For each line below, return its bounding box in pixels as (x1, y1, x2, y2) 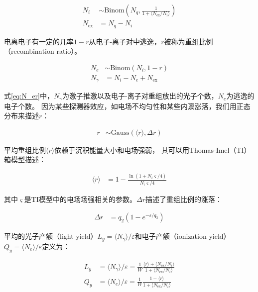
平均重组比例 (4, 144, 46, 155)
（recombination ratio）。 (4, 46, 82, 56)
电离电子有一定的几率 (4, 36, 74, 46)
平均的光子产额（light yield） (4, 231, 98, 241)
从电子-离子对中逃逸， (89, 36, 161, 46)
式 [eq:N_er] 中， (4, 91, 54, 101)
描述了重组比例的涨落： (145, 194, 223, 204)
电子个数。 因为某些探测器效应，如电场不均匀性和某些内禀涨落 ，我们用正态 (4, 100, 251, 111)
